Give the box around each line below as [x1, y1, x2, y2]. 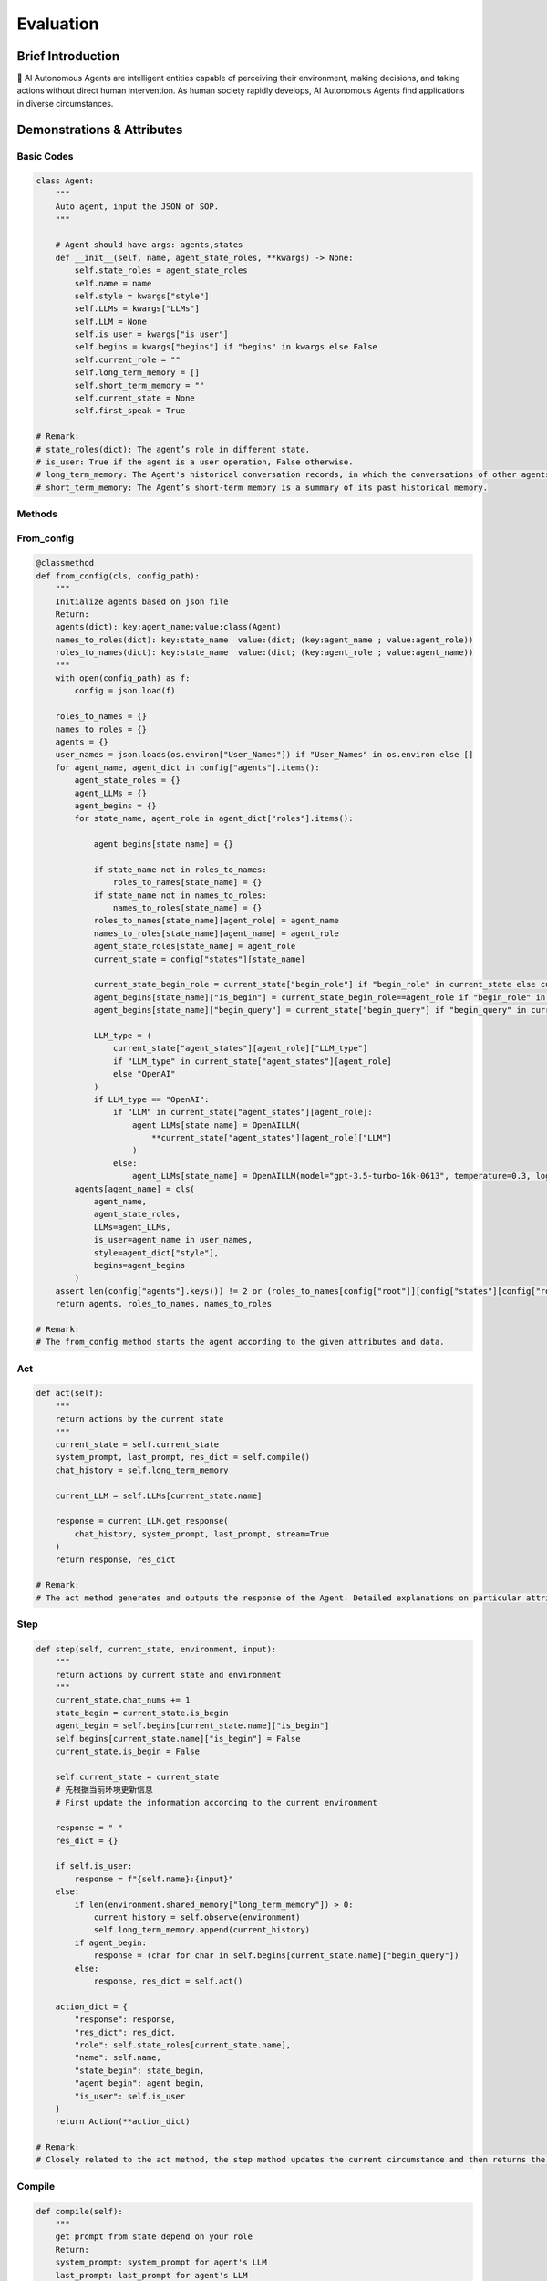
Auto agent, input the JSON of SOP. [55, 202, 219, 212]
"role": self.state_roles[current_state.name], [74, 2039, 292, 2050]
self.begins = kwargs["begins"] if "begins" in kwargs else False [74, 342, 378, 352]
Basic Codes [16, 150, 74, 162]
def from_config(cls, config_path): [36, 570, 201, 581]
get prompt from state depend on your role [55, 2232, 253, 2242]
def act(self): [36, 1388, 104, 1399]
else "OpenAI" [112, 1068, 177, 1079]
